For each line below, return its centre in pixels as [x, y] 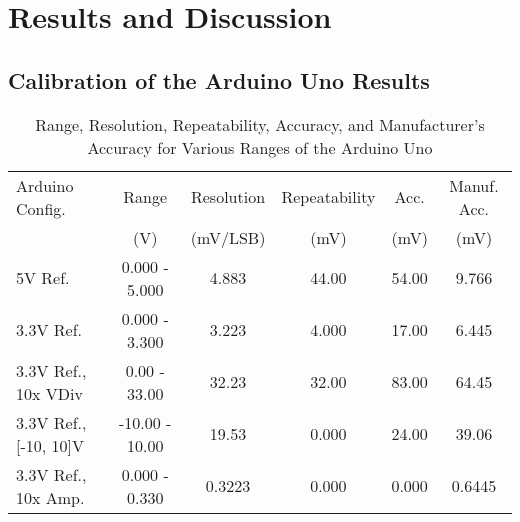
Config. [41, 208]
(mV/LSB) [228, 237]
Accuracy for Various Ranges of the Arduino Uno [260, 147]
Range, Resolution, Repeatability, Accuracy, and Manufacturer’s [260, 124]
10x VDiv [49, 393]
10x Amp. [50, 497]
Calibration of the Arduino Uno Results [219, 79]
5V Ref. [43, 278]
